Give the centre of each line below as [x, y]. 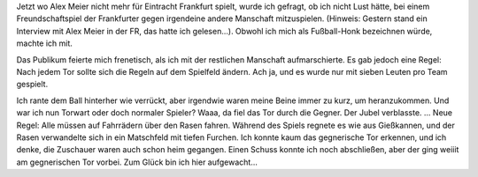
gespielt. [32, 85]
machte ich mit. [44, 43]
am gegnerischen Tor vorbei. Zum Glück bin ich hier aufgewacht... [137, 162]
